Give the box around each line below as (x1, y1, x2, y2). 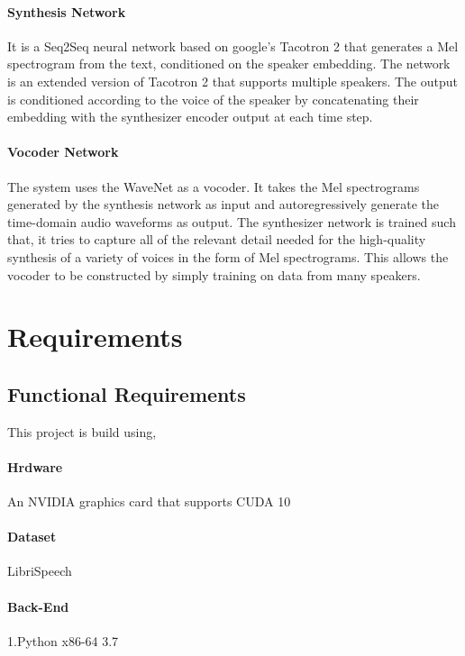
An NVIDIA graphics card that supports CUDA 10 (7, 492, 291, 511)
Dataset (7, 527, 57, 546)
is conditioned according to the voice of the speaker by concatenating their (7, 89, 419, 108)
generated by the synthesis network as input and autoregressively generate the (7, 195, 439, 214)
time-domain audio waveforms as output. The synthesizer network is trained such (7, 212, 456, 231)
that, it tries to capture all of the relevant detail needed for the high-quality (7, 230, 426, 249)
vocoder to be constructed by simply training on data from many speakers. (7, 265, 421, 284)
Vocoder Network (7, 142, 119, 161)
